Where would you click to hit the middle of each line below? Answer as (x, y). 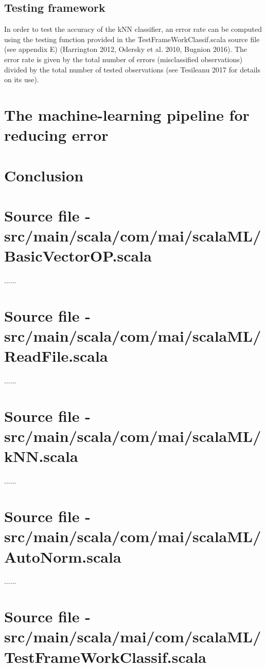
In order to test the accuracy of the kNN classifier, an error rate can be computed (133, 29)
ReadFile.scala (56, 356)
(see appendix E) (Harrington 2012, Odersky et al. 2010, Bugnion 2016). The (126, 49)
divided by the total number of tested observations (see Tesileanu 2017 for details (132, 69)
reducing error (56, 135)
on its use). (22, 79)
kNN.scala (41, 456)
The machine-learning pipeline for (127, 114)
